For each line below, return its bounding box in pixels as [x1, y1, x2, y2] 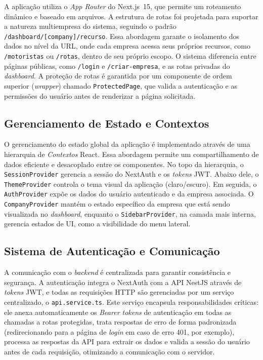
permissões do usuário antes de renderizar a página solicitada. [4, 90, 196, 101]
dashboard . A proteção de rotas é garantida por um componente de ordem [4, 70, 232, 81]
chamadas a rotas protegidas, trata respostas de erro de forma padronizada [4, 316, 237, 327]
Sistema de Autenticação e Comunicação [4, 243, 220, 259]
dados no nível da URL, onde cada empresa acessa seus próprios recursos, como [4, 41, 250, 51]
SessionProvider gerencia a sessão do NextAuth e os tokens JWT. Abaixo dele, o [4, 169, 259, 179]
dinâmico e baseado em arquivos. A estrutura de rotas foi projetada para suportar [4, 11, 258, 21]
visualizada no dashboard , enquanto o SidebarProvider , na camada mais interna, [4, 208, 256, 219]
